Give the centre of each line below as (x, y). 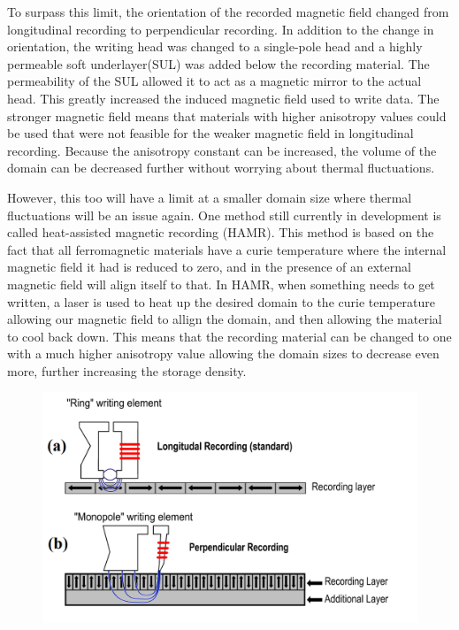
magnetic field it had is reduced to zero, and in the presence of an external (209, 267)
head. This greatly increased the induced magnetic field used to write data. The (223, 98)
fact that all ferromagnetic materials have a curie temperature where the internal (227, 249)
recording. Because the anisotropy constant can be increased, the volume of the (222, 150)
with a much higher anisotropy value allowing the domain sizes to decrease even (223, 353)
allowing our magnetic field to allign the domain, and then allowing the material (225, 319)
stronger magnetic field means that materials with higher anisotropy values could (227, 115)
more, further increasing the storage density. (127, 370)
